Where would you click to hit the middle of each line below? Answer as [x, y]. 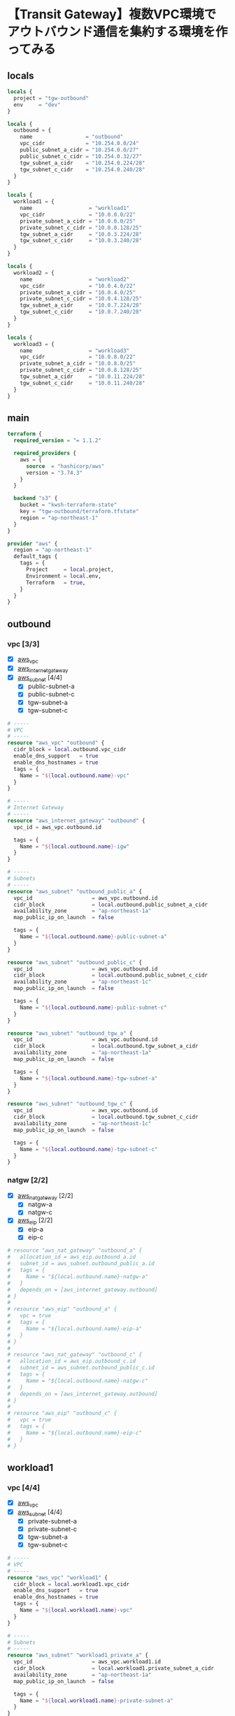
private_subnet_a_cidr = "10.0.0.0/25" [78, 221]
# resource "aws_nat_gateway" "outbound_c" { [74, 1355]
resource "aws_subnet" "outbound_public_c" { [74, 962]
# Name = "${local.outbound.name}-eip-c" [74, 1432]
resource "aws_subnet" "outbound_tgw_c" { [70, 1104]
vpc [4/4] [24, 1487]
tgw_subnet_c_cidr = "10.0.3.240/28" [81, 241]
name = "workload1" [75, 208]
